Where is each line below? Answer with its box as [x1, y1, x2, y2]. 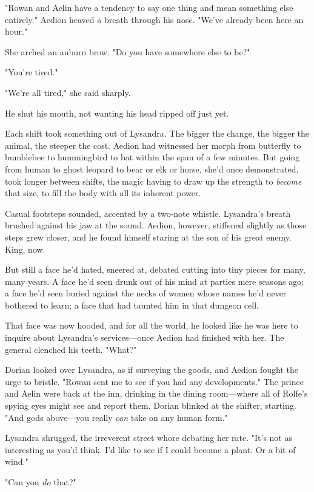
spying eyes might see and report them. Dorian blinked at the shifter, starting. [5, 399, 296, 412]
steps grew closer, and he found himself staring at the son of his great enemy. [5, 230, 292, 243]
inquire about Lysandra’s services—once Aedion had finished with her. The [5, 331, 284, 344]
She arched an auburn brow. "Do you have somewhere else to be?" [5, 45, 250, 58]
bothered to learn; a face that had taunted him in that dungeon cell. [5, 298, 259, 311]
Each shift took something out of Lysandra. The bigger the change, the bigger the [5, 127, 310, 140]
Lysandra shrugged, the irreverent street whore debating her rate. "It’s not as [5, 431, 292, 444]
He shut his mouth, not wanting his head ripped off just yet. [5, 106, 229, 119]
